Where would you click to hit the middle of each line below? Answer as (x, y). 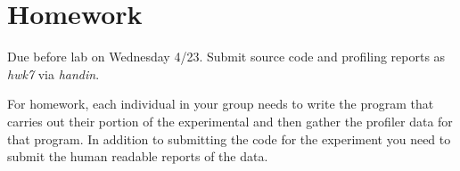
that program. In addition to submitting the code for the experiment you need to (229, 138)
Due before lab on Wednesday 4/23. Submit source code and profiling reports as (226, 57)
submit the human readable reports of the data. (138, 156)
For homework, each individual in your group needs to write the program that (221, 104)
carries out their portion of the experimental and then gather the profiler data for (230, 121)
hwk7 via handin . (53, 73)
